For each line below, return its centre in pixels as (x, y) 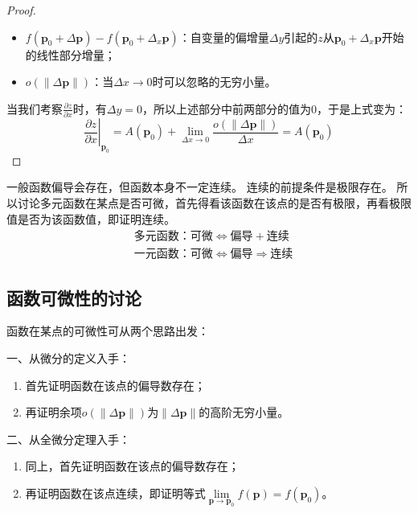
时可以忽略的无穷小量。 (214, 82)
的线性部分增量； (70, 54)
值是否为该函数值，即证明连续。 (91, 218)
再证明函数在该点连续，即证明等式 (115, 493)
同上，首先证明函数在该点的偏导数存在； (132, 466)
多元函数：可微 (173, 237)
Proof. (21, 10)
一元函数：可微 (173, 254)
